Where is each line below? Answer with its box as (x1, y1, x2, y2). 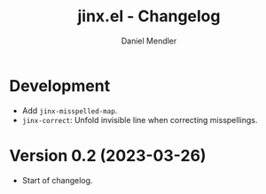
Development (9, 75, 111, 96)
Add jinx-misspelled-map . (21, 105, 118, 116)
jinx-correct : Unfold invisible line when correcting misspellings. (21, 114, 258, 125)
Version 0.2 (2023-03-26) (9, 145, 207, 166)
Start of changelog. (21, 175, 93, 185)
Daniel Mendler (121, 35, 177, 46)
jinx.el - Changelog (77, 6, 221, 27)
